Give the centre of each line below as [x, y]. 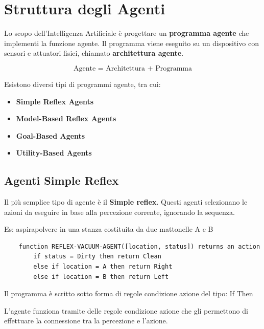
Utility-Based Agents [54, 153]
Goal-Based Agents [51, 135]
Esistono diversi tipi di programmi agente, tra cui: [82, 84]
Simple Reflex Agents [55, 101]
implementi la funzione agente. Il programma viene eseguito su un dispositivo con [131, 43]
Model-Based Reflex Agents [66, 118]
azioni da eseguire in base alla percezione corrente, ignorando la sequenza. [119, 212]
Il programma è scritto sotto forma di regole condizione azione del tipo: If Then [129, 293]
